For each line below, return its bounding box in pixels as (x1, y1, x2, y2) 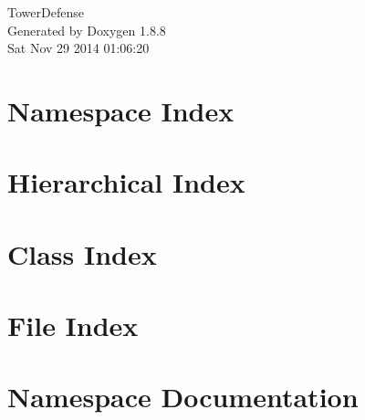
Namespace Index (7, 91, 235, 129)
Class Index (7, 235, 157, 272)
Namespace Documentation (7, 378, 359, 415)
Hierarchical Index (7, 163, 245, 201)
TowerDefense (7, 3, 84, 21)
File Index (7, 307, 139, 344)
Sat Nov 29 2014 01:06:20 (7, 38, 150, 58)
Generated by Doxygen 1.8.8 (7, 20, 166, 39)
